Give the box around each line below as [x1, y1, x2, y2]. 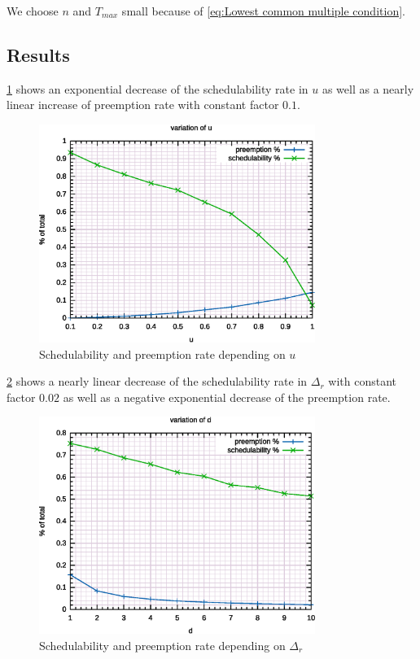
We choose [7, 2, 59, 19]
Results [7, 41, 70, 67]
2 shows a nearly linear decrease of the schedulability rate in [7, 373, 308, 390]
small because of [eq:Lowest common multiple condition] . [121, 2, 405, 19]
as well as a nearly [322, 80, 414, 97]
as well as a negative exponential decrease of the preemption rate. [63, 388, 391, 405]
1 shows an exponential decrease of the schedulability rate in [7, 80, 308, 97]
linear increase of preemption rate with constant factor [7, 96, 279, 113]
